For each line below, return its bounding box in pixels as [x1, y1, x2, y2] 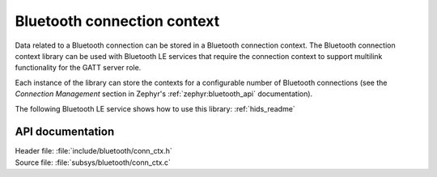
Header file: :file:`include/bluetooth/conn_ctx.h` [15, 146, 173, 156]
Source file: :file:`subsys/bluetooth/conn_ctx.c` [15, 158, 172, 167]
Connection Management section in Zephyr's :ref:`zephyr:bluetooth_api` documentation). [15, 89, 313, 99]
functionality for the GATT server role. [15, 63, 142, 73]
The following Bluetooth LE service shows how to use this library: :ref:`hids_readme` [15, 103, 295, 113]
